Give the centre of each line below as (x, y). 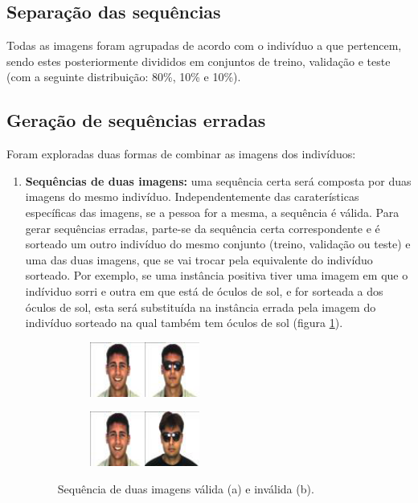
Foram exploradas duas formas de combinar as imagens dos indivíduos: (181, 154)
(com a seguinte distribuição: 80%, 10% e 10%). (124, 77)
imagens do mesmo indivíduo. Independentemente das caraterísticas (192, 196)
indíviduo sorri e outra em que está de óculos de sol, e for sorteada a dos (204, 290)
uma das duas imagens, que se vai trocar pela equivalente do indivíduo (199, 259)
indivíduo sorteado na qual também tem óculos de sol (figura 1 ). (184, 323)
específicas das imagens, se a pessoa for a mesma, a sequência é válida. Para (212, 212)
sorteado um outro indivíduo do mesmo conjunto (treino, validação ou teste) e (218, 244)
